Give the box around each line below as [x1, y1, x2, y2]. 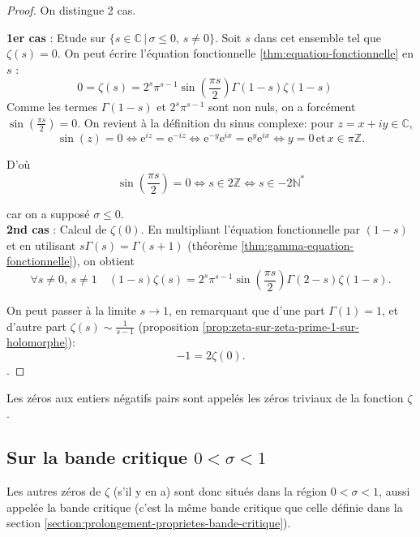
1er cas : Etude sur [6, 28, 106, 45]
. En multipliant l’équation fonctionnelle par [140, 221, 360, 238]
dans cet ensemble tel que [254, 28, 381, 45]
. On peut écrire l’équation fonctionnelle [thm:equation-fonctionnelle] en [57, 45, 414, 62]
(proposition [138, 317, 199, 334]
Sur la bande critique [6, 445, 188, 470]
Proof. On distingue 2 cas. [6, 2, 136, 18]
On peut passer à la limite [6, 302, 137, 319]
